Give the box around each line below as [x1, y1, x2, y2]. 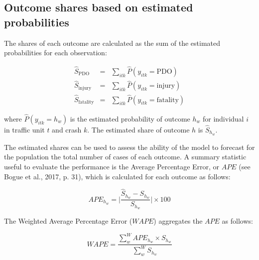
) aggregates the [153, 216, 203, 226]
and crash [52, 124, 82, 134]
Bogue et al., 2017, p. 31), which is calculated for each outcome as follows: [4, 171, 231, 181]
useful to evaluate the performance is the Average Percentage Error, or [4, 161, 220, 172]
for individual [202, 113, 244, 124]
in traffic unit [4, 124, 45, 134]
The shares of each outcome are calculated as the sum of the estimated [4, 37, 220, 48]
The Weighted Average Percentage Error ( [4, 216, 132, 226]
